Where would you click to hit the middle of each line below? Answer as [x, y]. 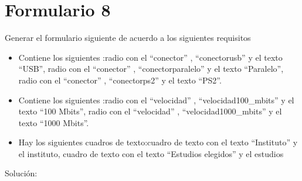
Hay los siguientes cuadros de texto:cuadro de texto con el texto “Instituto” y [158, 142]
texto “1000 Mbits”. [54, 122]
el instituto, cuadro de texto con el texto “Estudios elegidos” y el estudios [151, 153]
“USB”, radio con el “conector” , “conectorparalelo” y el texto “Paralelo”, [151, 69]
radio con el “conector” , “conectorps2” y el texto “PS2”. [120, 80]
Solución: [21, 173]
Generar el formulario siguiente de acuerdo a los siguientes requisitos [128, 38]
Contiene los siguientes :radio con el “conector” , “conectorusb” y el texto [150, 57]
